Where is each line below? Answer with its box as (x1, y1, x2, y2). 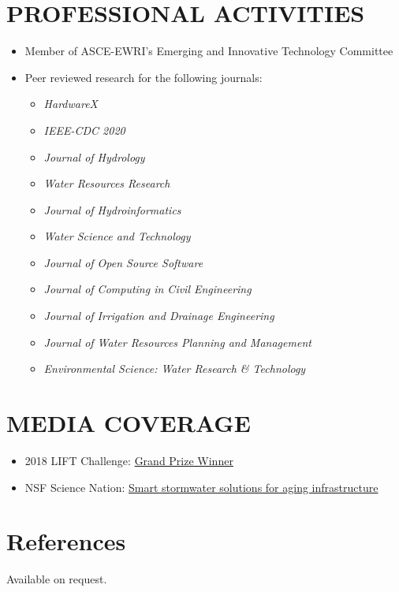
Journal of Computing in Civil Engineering (43, 281, 252, 297)
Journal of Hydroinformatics (43, 201, 181, 218)
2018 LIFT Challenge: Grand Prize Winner (24, 452, 233, 468)
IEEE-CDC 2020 (43, 121, 125, 138)
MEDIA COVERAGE (6, 407, 251, 439)
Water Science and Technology (43, 228, 191, 244)
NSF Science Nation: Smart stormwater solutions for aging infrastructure (24, 478, 378, 495)
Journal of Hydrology (43, 148, 145, 165)
